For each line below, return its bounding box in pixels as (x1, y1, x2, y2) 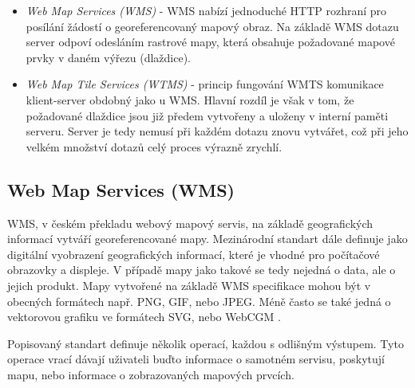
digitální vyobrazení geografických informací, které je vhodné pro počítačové (7, 245, 380, 262)
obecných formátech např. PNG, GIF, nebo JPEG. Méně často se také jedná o (7, 292, 391, 309)
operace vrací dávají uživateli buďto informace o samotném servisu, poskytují (7, 351, 385, 367)
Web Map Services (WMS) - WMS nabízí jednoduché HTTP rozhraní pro (26, 2, 387, 18)
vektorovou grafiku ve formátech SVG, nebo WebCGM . (7, 308, 281, 325)
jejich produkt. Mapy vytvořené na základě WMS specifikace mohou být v (7, 276, 371, 293)
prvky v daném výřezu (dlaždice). (26, 49, 192, 65)
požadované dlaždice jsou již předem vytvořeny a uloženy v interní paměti (26, 107, 389, 123)
